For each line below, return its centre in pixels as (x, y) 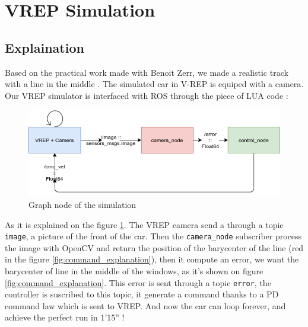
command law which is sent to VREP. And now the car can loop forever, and (145, 305)
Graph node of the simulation (82, 204)
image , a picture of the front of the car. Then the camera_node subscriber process (153, 236)
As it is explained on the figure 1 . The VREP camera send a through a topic (144, 224)
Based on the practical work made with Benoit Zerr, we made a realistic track (147, 72)
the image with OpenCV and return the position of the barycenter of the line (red (154, 247)
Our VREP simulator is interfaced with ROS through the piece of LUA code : (147, 95)
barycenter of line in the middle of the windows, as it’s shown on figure (134, 270)
